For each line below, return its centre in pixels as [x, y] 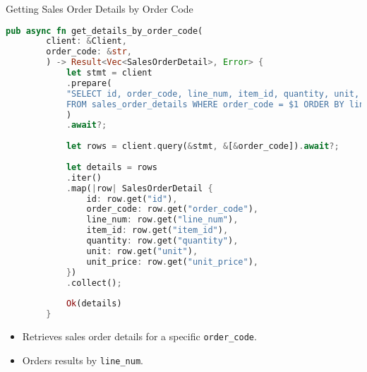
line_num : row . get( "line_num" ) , [162, 220]
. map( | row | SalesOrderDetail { [139, 188]
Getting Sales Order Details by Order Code [100, 8]
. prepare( [89, 83]
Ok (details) [94, 304]
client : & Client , [86, 41]
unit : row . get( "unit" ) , [142, 251]
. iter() [84, 178]
